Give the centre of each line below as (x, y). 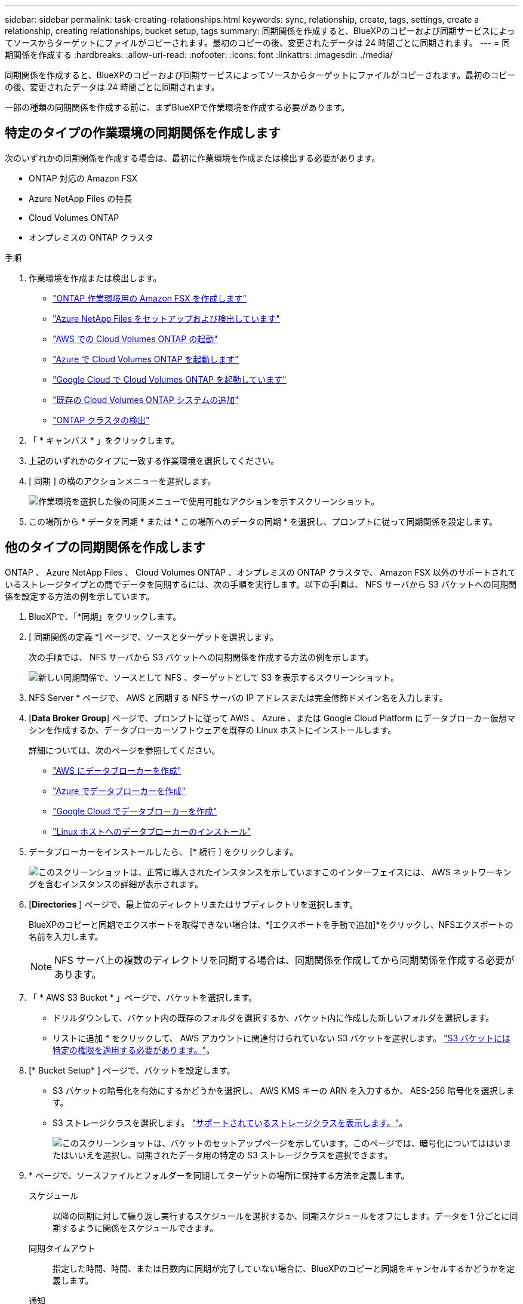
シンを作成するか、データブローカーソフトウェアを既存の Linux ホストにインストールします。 (213, 730)
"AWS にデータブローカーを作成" (117, 770)
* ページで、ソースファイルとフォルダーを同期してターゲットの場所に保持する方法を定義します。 (219, 1175)
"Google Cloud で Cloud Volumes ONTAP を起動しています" (170, 379)
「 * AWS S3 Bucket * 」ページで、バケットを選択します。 (143, 997)
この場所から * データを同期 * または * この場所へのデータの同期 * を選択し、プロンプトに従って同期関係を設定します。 (263, 521)
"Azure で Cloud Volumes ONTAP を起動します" (146, 359)
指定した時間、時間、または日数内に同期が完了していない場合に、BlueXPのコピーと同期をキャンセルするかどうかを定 (284, 1268)
